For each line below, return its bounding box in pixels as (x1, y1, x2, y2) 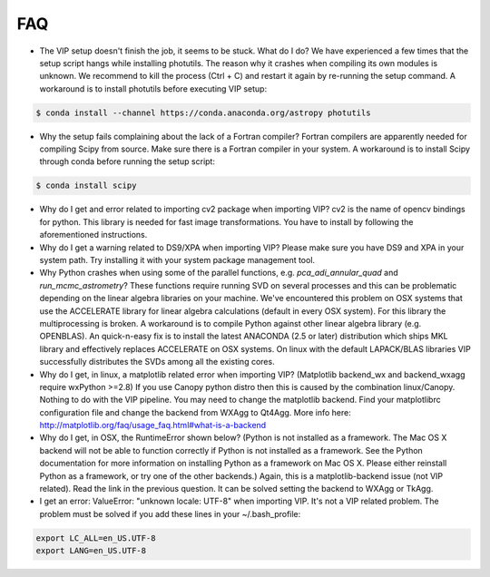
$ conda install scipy (35, 181, 137, 191)
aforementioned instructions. (39, 230, 148, 240)
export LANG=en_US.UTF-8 (35, 545, 147, 556)
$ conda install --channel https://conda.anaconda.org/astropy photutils (35, 107, 371, 118)
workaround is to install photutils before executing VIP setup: (39, 83, 268, 94)
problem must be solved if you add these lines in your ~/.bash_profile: (39, 508, 301, 519)
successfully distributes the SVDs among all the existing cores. (39, 357, 276, 367)
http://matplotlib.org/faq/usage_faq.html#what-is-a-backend (39, 420, 267, 431)
